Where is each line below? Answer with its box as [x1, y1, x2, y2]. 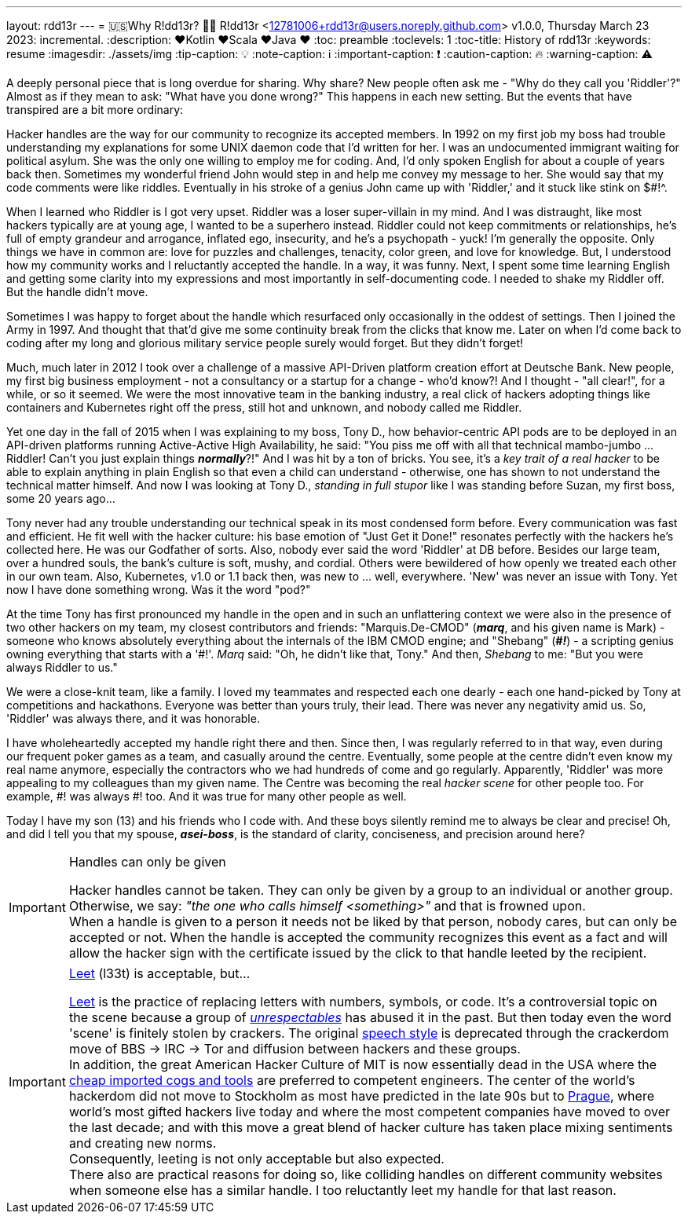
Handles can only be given [68, 854, 226, 870]
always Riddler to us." [6, 661, 118, 674]
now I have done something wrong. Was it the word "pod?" [6, 583, 311, 596]
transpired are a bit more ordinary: [6, 103, 184, 116]
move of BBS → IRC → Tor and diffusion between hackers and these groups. [68, 1041, 521, 1057]
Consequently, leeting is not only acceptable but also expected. [68, 1151, 445, 1167]
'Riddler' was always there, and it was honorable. [6, 712, 260, 725]
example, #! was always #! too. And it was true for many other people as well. [6, 790, 407, 803]
